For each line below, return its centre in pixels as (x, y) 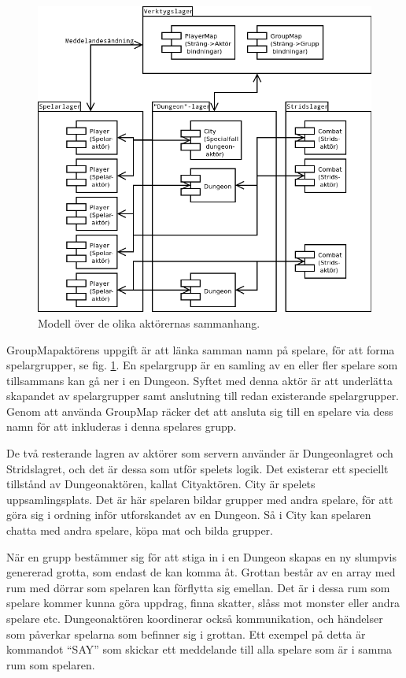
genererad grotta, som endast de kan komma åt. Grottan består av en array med (201, 572)
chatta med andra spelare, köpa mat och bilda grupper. (140, 530)
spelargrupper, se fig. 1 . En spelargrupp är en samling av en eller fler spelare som (202, 365)
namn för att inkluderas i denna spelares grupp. (122, 426)
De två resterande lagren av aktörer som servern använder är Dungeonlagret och (200, 453)
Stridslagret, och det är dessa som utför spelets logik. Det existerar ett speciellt (197, 468)
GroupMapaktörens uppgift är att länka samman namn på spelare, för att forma (201, 349)
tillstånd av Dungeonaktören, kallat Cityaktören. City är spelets (161, 484)
